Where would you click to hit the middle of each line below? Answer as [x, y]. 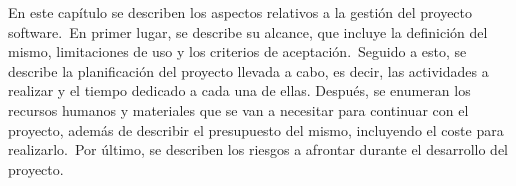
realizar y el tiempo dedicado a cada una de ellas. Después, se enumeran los [239, 90]
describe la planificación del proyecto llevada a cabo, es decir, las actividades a [248, 70]
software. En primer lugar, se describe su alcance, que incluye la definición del [248, 31]
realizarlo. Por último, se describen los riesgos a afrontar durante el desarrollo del [258, 149]
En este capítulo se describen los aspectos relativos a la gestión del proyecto [240, 12]
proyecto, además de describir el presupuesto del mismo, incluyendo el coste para [256, 129]
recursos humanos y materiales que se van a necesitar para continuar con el [238, 109]
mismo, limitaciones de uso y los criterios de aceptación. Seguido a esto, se [237, 51]
